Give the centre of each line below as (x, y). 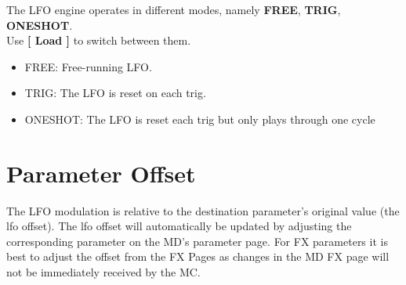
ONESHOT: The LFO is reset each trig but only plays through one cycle (200, 119)
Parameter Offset (101, 173)
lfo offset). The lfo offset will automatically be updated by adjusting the (179, 226)
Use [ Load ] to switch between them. (99, 40)
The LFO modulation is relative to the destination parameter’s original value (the (203, 210)
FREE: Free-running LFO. (88, 66)
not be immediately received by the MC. (103, 272)
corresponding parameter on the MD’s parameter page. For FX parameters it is (197, 241)
